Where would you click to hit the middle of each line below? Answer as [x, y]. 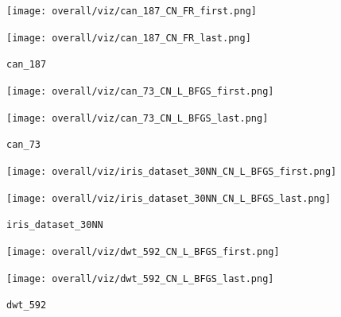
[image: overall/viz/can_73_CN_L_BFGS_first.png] [140, 91]
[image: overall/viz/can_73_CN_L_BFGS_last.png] [138, 118]
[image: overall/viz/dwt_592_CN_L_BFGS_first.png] [143, 251]
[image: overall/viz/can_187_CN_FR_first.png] [132, 11]
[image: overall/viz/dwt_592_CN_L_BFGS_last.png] [140, 278]
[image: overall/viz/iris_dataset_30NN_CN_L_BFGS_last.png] [169, 198]
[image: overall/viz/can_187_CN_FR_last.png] [129, 38]
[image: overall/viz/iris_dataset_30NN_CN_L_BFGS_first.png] [172, 171]
